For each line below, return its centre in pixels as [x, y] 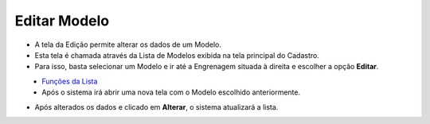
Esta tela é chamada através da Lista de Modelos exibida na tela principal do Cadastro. [177, 55]
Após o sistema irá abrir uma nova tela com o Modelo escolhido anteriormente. [171, 92]
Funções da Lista [70, 81]
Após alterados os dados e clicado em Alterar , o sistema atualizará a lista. [156, 107]
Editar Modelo [62, 21]
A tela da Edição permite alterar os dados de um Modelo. [128, 45]
